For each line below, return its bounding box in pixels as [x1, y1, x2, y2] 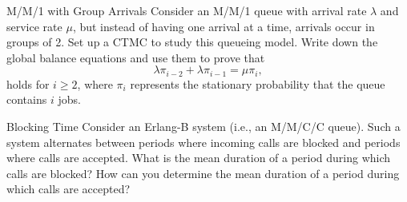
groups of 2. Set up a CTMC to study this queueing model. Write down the [6, 34, 378, 50]
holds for [6, 75, 50, 92]
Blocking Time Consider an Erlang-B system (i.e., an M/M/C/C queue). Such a [6, 118, 401, 135]
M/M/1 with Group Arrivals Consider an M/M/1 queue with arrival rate [6, 2, 367, 18]
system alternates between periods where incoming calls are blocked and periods [6, 133, 401, 150]
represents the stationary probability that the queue [130, 75, 385, 92]
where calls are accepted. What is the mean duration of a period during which [6, 149, 391, 166]
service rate [6, 18, 62, 34]
